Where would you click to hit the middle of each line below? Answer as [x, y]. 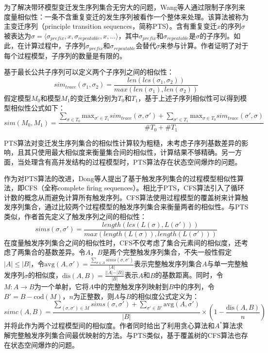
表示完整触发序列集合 [168, 264]
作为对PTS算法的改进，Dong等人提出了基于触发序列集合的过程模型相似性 [120, 178]
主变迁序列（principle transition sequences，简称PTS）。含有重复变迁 [110, 26]
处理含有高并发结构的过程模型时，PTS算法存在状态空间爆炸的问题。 [133, 162]
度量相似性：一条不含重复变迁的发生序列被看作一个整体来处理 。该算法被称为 [126, 16]
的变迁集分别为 [94, 98]
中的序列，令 [194, 286]
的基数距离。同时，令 [189, 275]
